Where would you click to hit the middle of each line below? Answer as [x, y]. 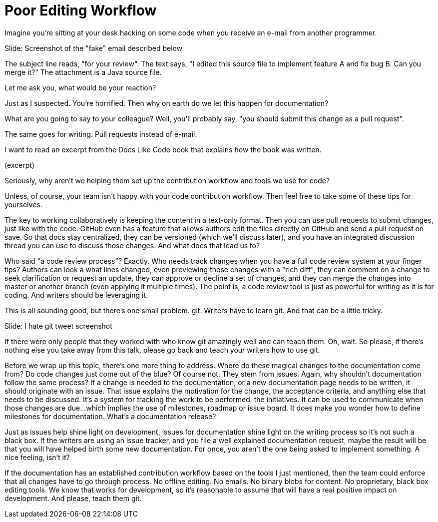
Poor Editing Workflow [81, 10]
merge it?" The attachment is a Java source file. [83, 72]
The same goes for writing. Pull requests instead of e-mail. [101, 134]
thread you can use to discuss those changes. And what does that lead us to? [132, 245]
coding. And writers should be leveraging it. [76, 295]
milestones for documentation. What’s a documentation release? [110, 416]
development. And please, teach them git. [73, 498]
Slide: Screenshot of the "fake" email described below [94, 48]
